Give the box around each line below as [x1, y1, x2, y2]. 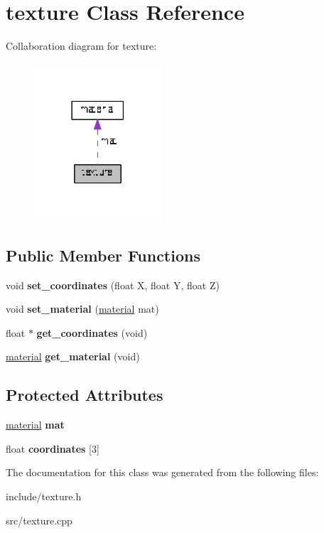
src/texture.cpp [6, 512, 72, 527]
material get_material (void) [6, 349, 140, 364]
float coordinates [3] [6, 441, 99, 456]
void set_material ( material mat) [6, 301, 159, 316]
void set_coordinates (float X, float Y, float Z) [6, 277, 220, 292]
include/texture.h [6, 488, 82, 503]
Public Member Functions [6, 244, 200, 266]
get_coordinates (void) [36, 325, 148, 340]
